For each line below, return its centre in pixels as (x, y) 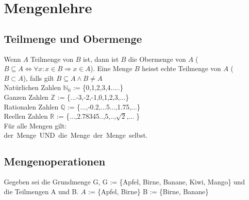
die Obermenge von (157, 59)
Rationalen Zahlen (31, 106)
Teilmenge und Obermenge (73, 38)
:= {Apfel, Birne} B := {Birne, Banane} (148, 191)
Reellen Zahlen (26, 116)
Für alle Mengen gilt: (35, 125)
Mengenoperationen (55, 161)
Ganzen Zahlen (26, 97)
